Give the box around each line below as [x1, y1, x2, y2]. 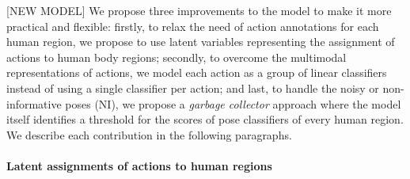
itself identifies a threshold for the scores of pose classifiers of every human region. [6, 111, 404, 128]
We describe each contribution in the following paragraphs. [6, 126, 292, 143]
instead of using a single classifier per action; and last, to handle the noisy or [6, 79, 379, 96]
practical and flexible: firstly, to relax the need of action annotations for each [6, 17, 379, 34]
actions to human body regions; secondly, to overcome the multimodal [6, 48, 347, 65]
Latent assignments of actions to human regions [6, 157, 272, 173]
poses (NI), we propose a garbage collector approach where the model [65, 95, 401, 112]
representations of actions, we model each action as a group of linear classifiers [6, 64, 387, 81]
